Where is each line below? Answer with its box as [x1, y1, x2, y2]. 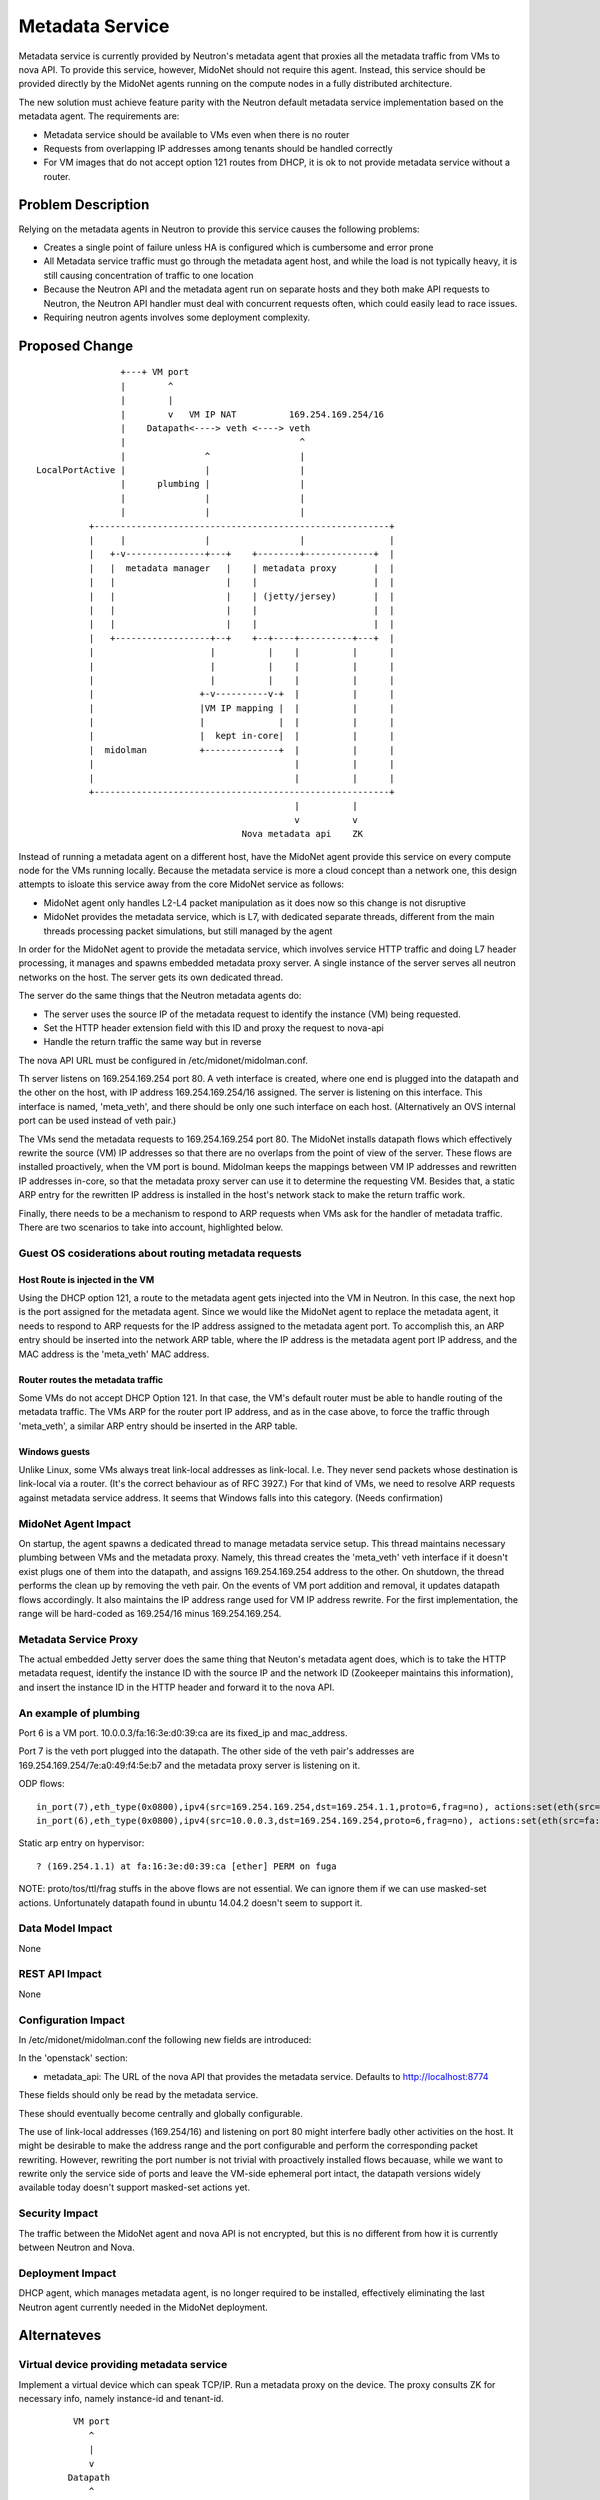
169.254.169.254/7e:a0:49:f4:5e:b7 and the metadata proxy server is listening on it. [18, 1759, 360, 1771]
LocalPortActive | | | [36, 465, 305, 476]
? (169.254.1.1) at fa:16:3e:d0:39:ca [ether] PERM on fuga [36, 1860, 337, 1872]
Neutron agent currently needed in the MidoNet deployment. [18, 2301, 269, 2313]
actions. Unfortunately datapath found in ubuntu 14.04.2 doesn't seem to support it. [18, 1896, 363, 1909]
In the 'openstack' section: [18, 2052, 129, 2064]
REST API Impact [18, 1967, 102, 1981]
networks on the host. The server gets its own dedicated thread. [18, 971, 284, 983]
